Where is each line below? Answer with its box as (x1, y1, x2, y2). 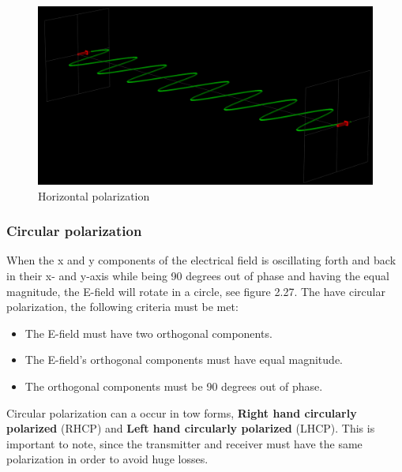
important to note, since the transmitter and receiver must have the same (6, 435, 363, 451)
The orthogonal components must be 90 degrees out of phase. (24, 378, 323, 395)
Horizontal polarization (38, 187, 150, 204)
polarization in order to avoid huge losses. (6, 451, 209, 467)
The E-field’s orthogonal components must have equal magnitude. (24, 351, 343, 368)
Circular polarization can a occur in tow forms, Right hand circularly (6, 404, 357, 421)
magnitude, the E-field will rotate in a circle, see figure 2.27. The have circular (6, 283, 385, 299)
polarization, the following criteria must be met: (6, 298, 239, 315)
